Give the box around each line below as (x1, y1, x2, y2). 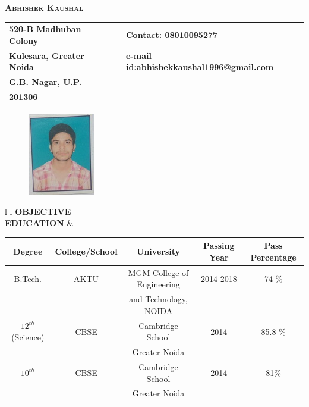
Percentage (250, 251, 297, 264)
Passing (203, 239, 235, 252)
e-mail (125, 49, 152, 61)
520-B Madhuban (9, 23, 81, 35)
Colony (9, 34, 39, 46)
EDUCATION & (5, 217, 74, 229)
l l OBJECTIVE (5, 205, 71, 217)
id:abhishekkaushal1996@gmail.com (125, 61, 274, 73)
